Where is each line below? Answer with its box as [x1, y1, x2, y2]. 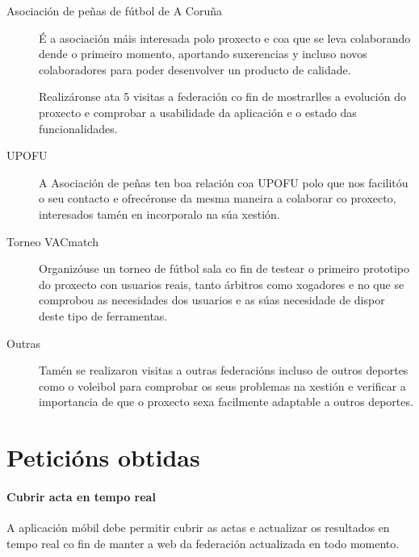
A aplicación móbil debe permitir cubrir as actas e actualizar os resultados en [6, 519, 390, 536]
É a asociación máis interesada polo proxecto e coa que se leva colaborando [39, 29, 411, 46]
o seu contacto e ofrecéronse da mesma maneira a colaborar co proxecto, [39, 190, 396, 207]
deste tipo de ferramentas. [39, 307, 168, 324]
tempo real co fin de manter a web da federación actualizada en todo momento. [6, 534, 400, 551]
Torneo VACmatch [6, 232, 98, 249]
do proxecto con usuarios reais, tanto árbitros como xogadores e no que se [39, 275, 404, 292]
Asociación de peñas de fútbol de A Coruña [6, 2, 222, 19]
